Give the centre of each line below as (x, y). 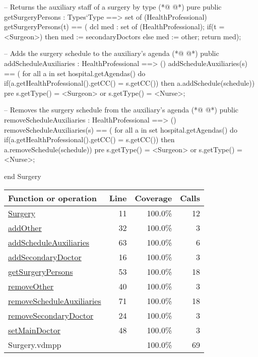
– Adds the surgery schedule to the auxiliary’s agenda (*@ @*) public (112, 53)
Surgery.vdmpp (35, 344)
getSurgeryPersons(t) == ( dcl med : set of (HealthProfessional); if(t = (114, 26)
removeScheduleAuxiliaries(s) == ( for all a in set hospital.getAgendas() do (121, 129)
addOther (25, 227)
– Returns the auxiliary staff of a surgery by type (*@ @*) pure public (113, 7)
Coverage (153, 198)
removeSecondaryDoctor (51, 315)
